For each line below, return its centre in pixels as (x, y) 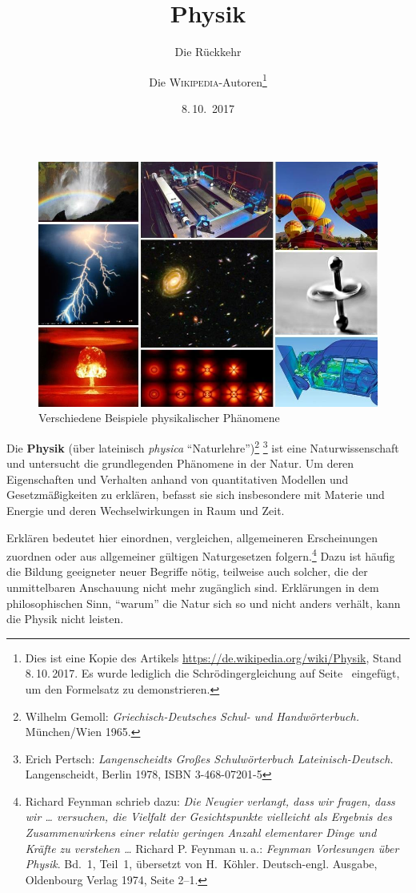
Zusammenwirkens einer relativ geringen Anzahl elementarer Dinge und (201, 833)
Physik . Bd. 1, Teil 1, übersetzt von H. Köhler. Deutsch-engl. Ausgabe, (201, 864)
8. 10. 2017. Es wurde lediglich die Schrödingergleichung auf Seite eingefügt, (212, 673)
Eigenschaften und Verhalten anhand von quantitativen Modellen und (178, 479)
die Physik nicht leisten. (65, 619)
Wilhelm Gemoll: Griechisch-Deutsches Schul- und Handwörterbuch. (192, 716)
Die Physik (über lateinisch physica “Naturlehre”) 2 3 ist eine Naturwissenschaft (203, 446)
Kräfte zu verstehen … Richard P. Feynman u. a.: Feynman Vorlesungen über (212, 848)
